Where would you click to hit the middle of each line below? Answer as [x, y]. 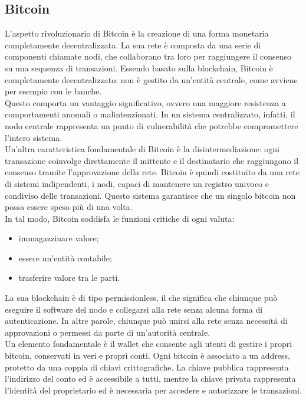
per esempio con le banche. [53, 91]
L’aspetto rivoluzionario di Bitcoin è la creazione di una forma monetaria [137, 33]
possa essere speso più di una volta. [69, 207]
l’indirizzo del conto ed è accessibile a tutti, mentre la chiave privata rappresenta [150, 378]
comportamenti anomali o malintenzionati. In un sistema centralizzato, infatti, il [150, 114]
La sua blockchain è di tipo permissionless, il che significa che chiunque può [141, 298]
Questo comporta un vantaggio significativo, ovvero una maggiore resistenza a [145, 102]
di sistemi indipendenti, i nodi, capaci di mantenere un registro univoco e [137, 183]
